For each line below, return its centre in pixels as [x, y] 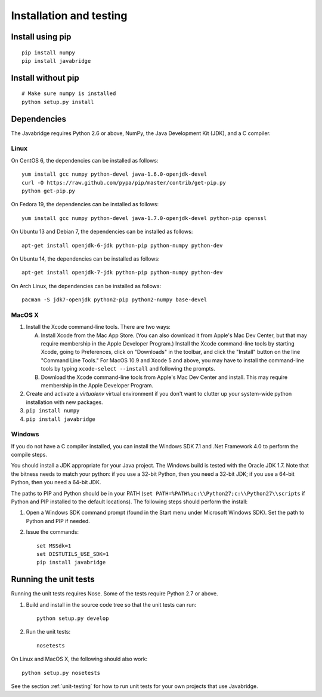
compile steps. [29, 455]
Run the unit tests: [48, 632]
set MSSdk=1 [54, 546]
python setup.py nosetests [61, 673]
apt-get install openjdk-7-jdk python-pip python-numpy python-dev [122, 273]
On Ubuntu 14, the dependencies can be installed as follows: [86, 259]
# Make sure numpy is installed [69, 94]
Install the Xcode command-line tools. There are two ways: [98, 327]
